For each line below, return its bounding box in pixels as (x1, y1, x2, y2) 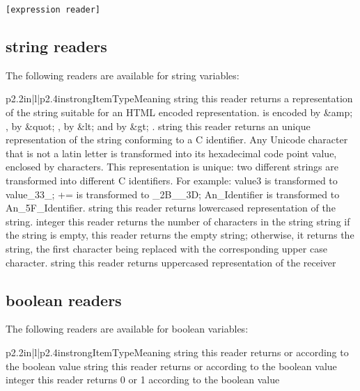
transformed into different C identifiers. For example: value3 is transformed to (6, 173, 338, 188)
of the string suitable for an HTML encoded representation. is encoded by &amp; (6, 105, 353, 120)
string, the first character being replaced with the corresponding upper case (6, 241, 327, 255)
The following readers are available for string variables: (6, 67, 240, 82)
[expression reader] (6, 5, 101, 15)
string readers (6, 35, 107, 57)
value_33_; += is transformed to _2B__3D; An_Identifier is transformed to (6, 186, 340, 201)
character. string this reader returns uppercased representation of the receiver (6, 255, 336, 269)
